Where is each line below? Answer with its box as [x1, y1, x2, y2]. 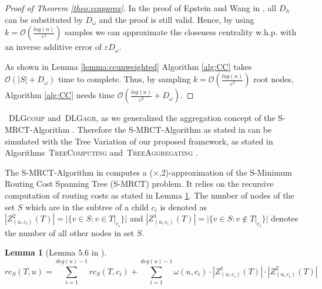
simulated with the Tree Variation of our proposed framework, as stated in [5, 135, 273, 147]
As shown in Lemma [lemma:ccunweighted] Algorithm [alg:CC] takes [5, 60, 252, 72]
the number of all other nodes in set [5, 226, 134, 238]
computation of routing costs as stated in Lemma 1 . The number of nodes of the [5, 189, 294, 201]
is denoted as [160, 200, 207, 213]
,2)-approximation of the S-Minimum [159, 166, 292, 178]
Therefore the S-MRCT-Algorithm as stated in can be [77, 123, 272, 135]
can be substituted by [5, 13, 83, 25]
